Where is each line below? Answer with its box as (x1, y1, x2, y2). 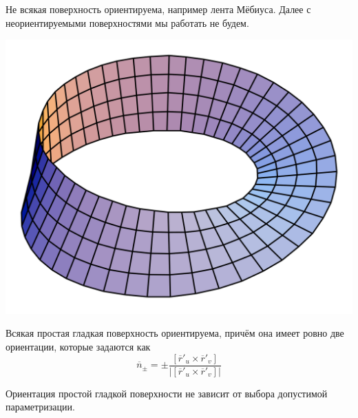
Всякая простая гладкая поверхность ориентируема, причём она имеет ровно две (6, 326, 344, 340)
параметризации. (6, 399, 75, 414)
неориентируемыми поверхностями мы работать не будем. (6, 15, 249, 30)
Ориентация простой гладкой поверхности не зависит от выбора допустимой (6, 386, 328, 400)
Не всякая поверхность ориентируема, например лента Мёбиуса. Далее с (6, 2, 311, 16)
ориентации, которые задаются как (6, 339, 151, 354)
